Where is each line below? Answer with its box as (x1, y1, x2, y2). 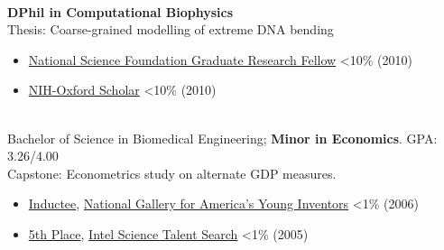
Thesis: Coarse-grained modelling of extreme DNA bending (7, 20, 334, 39)
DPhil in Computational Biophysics (7, 2, 234, 21)
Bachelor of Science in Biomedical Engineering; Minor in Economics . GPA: (7, 128, 438, 147)
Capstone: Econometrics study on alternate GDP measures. (7, 163, 337, 182)
